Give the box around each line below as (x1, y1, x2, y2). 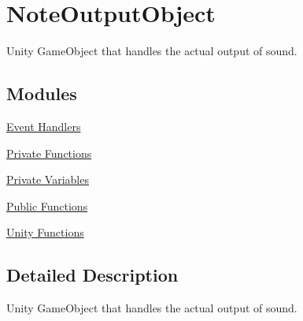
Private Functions (6, 144, 92, 161)
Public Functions (6, 197, 88, 214)
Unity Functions (6, 224, 84, 241)
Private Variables (6, 171, 89, 188)
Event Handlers (6, 118, 81, 134)
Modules (6, 81, 77, 106)
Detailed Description (6, 263, 179, 287)
